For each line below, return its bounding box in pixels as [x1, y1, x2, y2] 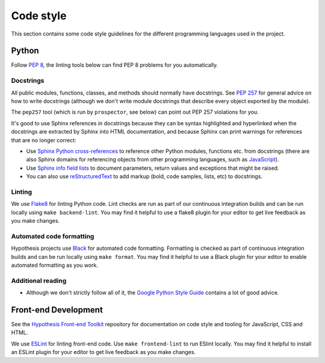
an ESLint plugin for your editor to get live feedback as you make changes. [11, 349, 196, 356]
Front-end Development [11, 305, 104, 315]
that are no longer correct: [11, 136, 76, 144]
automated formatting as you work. [11, 261, 99, 268]
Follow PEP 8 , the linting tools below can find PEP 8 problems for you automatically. [11, 61, 218, 69]
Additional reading [11, 276, 67, 285]
